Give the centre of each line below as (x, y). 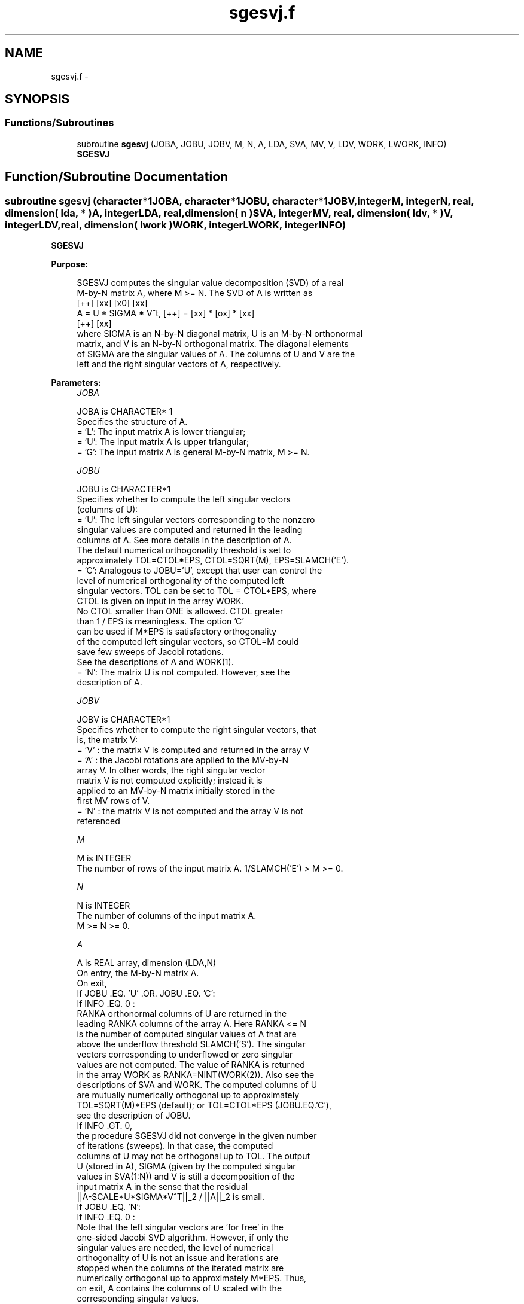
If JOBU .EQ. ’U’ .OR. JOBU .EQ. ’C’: (146, 994)
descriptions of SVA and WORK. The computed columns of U (197, 1085)
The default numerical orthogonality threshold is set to (184, 550)
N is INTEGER (103, 906)
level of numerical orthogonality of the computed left (180, 581)
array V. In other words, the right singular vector (171, 770)
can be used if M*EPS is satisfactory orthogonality (177, 632)
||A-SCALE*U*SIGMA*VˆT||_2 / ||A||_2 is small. (171, 1197)
